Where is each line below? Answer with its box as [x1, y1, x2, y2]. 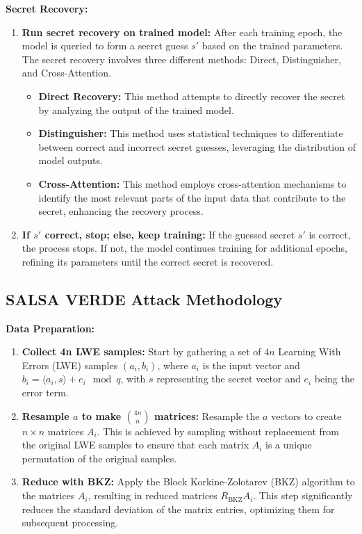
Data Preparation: [6, 321, 95, 335]
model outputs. [38, 153, 103, 168]
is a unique [265, 437, 312, 452]
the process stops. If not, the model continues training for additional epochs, [22, 241, 347, 255]
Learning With [278, 344, 341, 359]
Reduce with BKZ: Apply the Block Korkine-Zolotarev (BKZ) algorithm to [22, 474, 355, 489]
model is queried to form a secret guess [22, 38, 188, 53]
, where [157, 357, 188, 372]
